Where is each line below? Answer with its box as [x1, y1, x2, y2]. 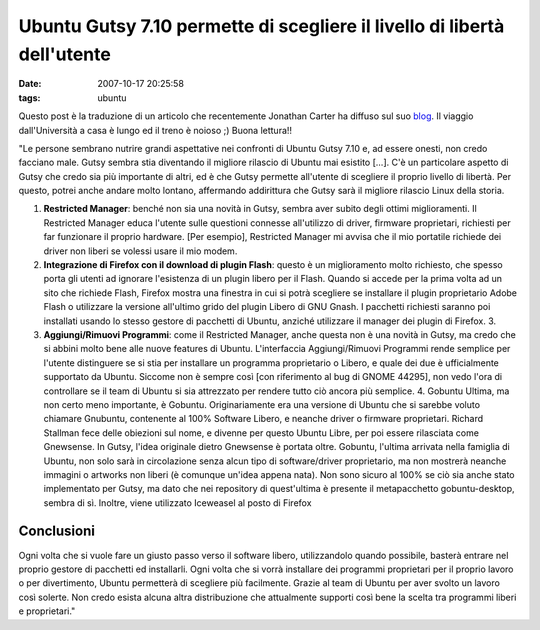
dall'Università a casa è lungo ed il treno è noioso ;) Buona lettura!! [18, 124, 293, 136]
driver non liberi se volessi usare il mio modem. [43, 245, 238, 257]
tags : [18, 91, 41, 104]
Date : [18, 78, 42, 90]
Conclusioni [18, 523, 95, 540]
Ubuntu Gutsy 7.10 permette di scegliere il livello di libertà [18, 15, 505, 37]
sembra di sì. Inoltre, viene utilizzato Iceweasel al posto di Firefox [43, 496, 312, 509]
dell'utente [18, 43, 112, 65]
